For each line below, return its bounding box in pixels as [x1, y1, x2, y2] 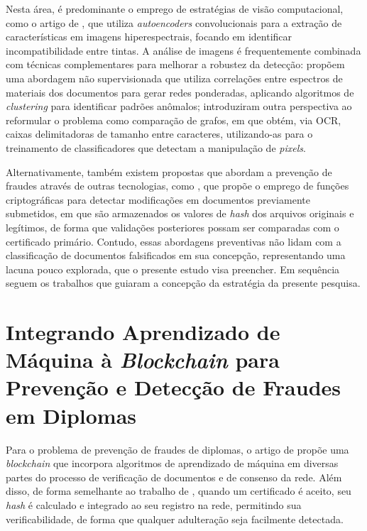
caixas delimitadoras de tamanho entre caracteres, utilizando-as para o [6, 126, 313, 141]
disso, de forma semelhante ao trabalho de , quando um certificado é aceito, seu [6, 483, 351, 498]
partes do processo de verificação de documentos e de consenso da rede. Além [6, 469, 342, 484]
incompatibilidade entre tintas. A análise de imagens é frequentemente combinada [6, 43, 361, 58]
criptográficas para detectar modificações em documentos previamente [6, 192, 310, 207]
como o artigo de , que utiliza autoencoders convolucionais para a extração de [6, 15, 342, 30]
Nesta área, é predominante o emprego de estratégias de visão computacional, [6, 1, 344, 16]
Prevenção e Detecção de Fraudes [6, 373, 341, 402]
